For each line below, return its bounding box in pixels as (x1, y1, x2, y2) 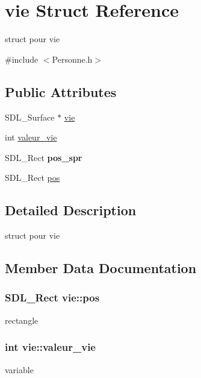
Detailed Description (5, 201, 137, 219)
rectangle (5, 313, 39, 326)
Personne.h (52, 52, 93, 65)
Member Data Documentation (5, 259, 197, 277)
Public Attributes (5, 82, 117, 101)
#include (5, 52, 39, 65)
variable (5, 363, 34, 376)
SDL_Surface (5, 110, 55, 123)
